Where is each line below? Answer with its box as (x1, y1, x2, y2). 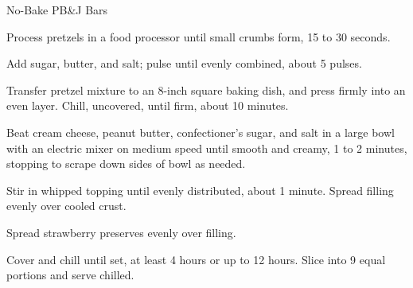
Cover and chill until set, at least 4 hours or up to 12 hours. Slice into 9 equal (6, 251, 386, 267)
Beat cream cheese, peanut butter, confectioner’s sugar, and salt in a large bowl (6, 123, 395, 140)
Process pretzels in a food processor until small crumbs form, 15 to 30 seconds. (6, 28, 391, 45)
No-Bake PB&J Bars (6, 2, 108, 18)
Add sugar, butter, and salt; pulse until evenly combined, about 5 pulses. (6, 55, 362, 72)
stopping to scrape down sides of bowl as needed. (6, 155, 246, 172)
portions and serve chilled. (6, 267, 134, 283)
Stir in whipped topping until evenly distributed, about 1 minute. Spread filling (6, 181, 394, 198)
